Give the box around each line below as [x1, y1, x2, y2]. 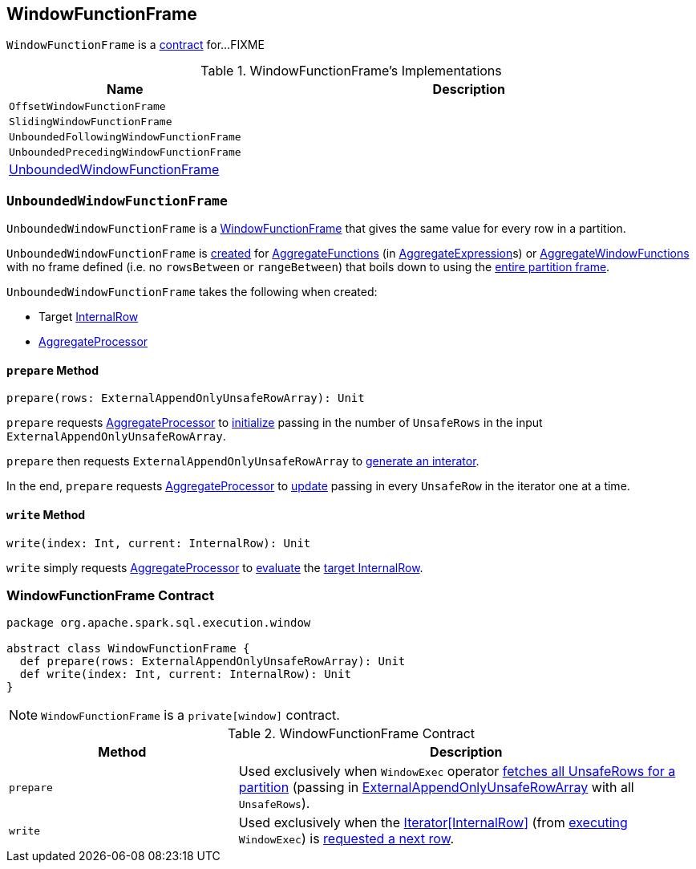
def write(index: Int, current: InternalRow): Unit [19, 668, 351, 681]
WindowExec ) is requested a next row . [238, 830, 455, 847]
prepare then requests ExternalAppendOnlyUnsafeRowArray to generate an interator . [6, 454, 480, 469]
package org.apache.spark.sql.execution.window [6, 616, 311, 630]
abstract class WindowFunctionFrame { [6, 642, 250, 656]
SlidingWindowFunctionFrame [9, 116, 172, 128]
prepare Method [6, 363, 99, 377]
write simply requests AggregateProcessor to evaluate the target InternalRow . [6, 560, 423, 575]
